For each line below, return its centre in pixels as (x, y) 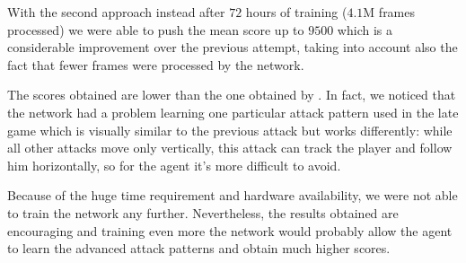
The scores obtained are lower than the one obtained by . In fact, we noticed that (232, 95)
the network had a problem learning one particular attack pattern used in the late (233, 112)
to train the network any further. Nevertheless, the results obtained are (203, 212)
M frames (389, 12)
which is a (365, 29)
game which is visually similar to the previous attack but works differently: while (230, 130)
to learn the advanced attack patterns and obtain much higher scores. (199, 248)
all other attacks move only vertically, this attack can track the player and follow (230, 148)
